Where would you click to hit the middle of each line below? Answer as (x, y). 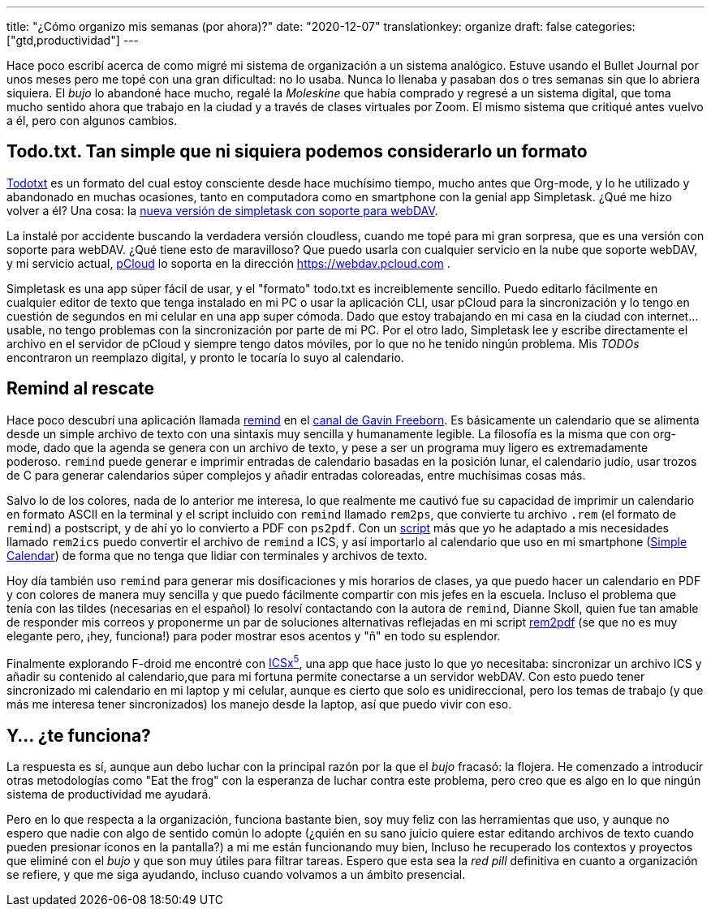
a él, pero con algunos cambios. (92, 121)
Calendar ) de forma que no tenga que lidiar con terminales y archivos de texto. (217, 555)
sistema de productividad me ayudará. (109, 795)
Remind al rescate (81, 389)
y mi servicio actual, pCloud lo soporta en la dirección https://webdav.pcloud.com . (228, 263)
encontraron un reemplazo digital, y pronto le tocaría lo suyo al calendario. (205, 357)
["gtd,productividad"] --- (73, 40)
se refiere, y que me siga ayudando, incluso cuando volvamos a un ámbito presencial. (236, 875)
